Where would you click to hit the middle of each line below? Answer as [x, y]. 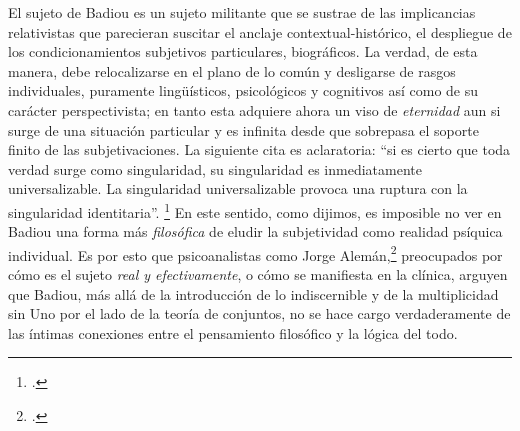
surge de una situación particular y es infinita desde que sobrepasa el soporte [243, 129]
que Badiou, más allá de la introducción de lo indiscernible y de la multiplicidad [253, 293]
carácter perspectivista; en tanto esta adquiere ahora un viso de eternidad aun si [254, 109]
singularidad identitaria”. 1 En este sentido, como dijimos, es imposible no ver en [255, 210]
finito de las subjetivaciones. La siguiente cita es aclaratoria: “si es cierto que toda [259, 149]
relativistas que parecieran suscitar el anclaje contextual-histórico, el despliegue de [260, 31]
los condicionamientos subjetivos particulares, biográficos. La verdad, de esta [243, 51]
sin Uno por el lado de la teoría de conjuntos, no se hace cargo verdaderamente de [259, 313]
